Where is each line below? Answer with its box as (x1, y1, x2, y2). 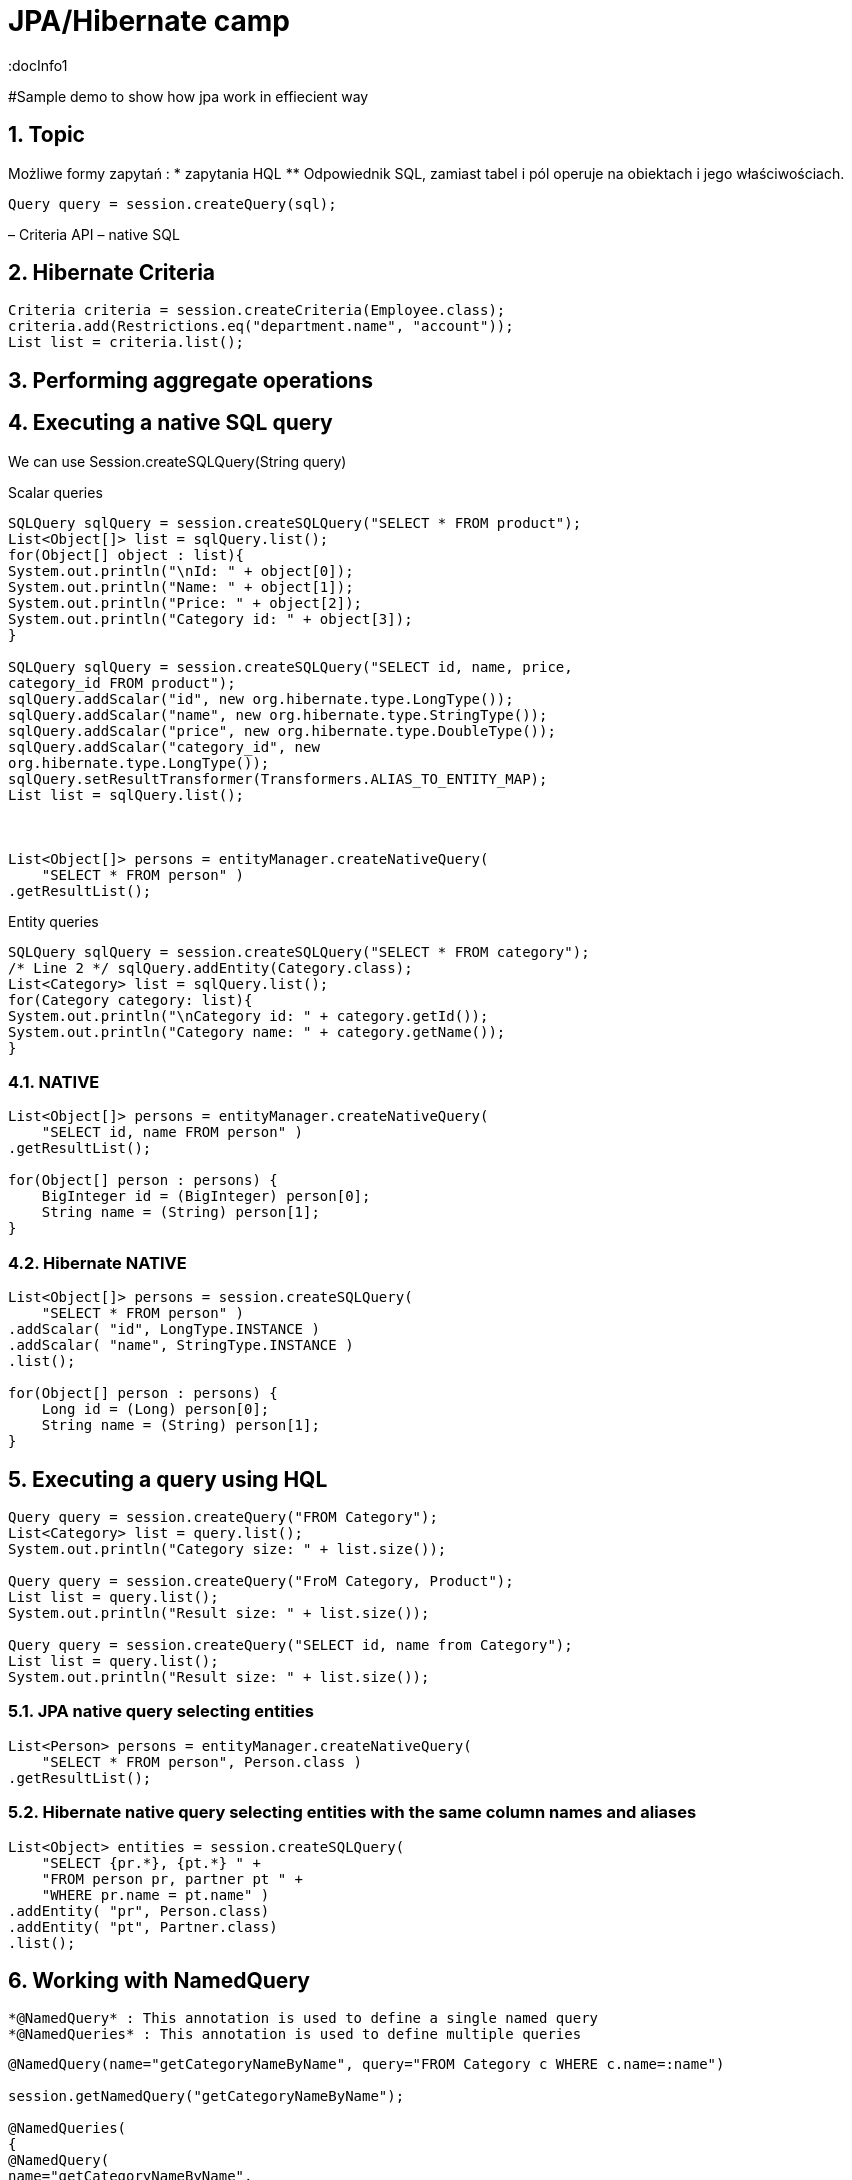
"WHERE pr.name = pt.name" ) (41, 1886, 270, 1903)
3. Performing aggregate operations (8, 367, 373, 393)
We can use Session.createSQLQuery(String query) (8, 452, 347, 470)
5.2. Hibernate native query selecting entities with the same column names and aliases (8, 1802, 697, 1823)
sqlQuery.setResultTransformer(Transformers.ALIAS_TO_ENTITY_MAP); (8, 770, 548, 787)
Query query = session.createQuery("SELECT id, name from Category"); (8, 1637, 573, 1654)
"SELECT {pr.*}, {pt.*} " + (41, 1854, 261, 1871)
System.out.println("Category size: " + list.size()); (8, 1541, 447, 1558)
